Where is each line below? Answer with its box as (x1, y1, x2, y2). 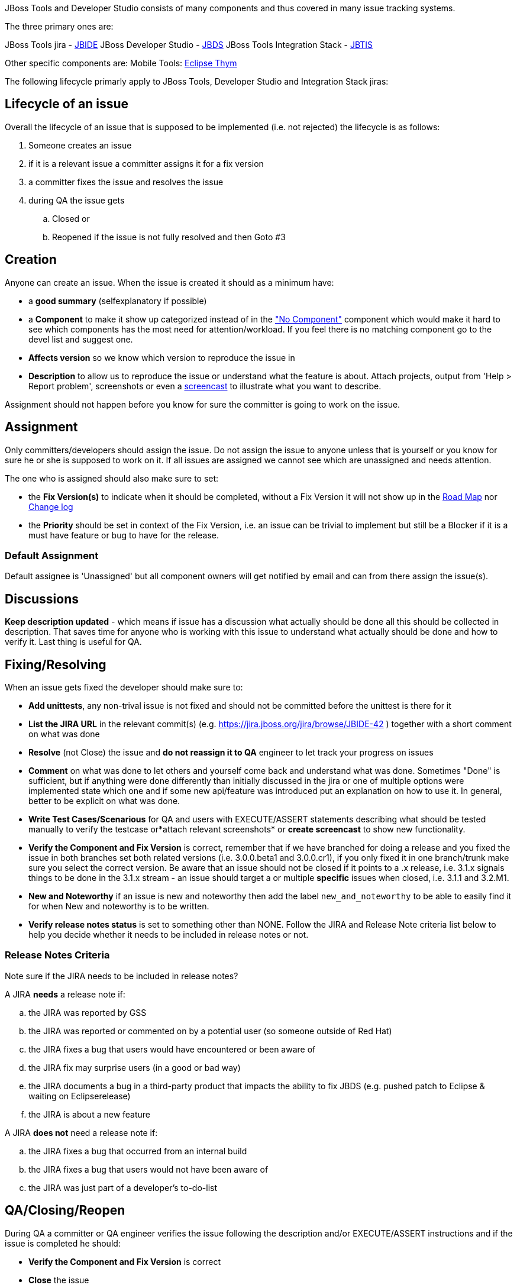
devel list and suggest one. (28, 334, 133, 344)
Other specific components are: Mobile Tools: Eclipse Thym (5, 58, 237, 68)
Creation (5, 252, 57, 267)
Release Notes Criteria (5, 949, 110, 961)
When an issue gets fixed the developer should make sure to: (5, 682, 243, 692)
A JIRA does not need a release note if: (5, 1127, 158, 1138)
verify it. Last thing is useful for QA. (5, 637, 142, 647)
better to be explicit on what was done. (28, 795, 180, 806)
